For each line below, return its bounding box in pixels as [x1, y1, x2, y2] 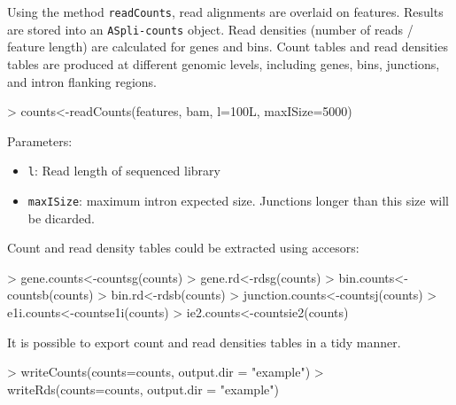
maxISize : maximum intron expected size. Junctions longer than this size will [27, 191, 449, 209]
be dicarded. [27, 208, 95, 227]
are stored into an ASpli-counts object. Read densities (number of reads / [7, 19, 413, 38]
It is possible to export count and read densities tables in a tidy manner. [7, 332, 401, 351]
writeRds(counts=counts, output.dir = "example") [7, 379, 279, 398]
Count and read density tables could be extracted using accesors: [7, 238, 359, 257]
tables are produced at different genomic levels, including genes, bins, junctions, [7, 54, 440, 73]
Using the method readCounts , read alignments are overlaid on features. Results [7, 3, 444, 20]
